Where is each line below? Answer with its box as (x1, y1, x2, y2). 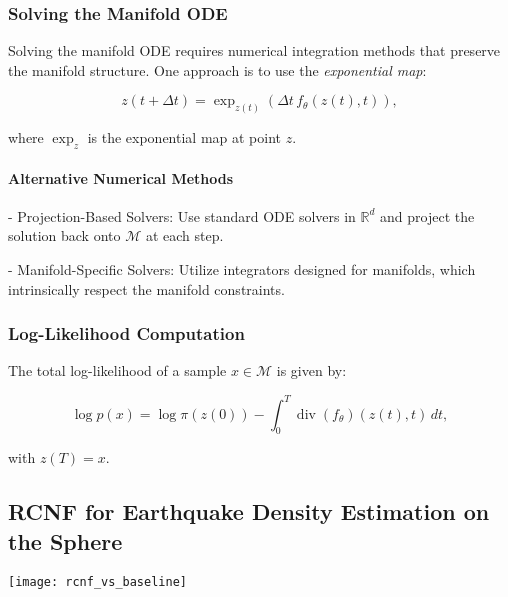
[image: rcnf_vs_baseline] (8, 574, 187, 589)
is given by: (276, 360, 347, 381)
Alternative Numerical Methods (8, 167, 234, 188)
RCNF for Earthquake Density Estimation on (8, 496, 490, 527)
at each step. (145, 225, 224, 246)
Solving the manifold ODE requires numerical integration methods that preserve (8, 40, 501, 61)
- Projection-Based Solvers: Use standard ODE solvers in (8, 205, 356, 226)
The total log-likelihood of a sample (8, 360, 227, 381)
